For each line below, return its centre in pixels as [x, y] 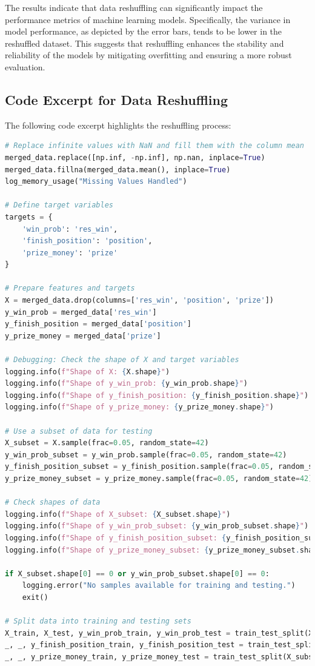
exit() [35, 597]
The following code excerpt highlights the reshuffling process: [118, 125]
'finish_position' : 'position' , [87, 241]
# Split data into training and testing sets [98, 621]
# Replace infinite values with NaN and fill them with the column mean [154, 146]
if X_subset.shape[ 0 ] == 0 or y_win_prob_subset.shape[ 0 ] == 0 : [137, 573]
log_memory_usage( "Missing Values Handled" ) [96, 182]
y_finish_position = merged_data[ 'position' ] [98, 324]
